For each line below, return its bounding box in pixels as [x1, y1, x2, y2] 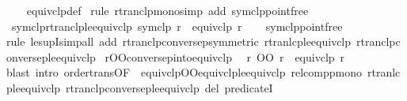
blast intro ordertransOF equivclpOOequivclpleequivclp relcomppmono [6, 64, 363, 80]
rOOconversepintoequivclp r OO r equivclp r [105, 48, 345, 65]
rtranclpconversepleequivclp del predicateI [66, 79, 273, 95]
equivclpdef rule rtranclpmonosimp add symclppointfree [26, 2, 309, 18]
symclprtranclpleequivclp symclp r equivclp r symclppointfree [11, 17, 343, 34]
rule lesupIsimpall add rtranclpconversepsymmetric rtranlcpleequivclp [6, 33, 352, 50]
